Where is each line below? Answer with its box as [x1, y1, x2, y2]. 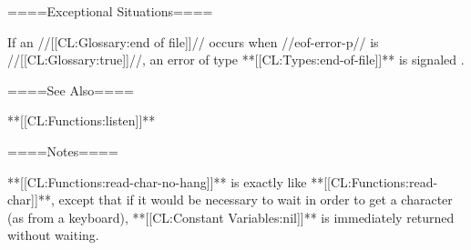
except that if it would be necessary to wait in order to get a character [58, 190, 453, 209]
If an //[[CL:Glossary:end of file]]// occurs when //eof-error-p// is [7, 32, 379, 51]
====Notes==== [7, 141, 118, 160]
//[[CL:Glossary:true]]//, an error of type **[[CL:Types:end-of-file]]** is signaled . [7, 50, 465, 69]
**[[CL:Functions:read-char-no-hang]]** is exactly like [7, 172, 307, 191]
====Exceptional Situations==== [7, 2, 213, 20]
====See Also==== [7, 80, 134, 99]
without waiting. [7, 225, 99, 245]
